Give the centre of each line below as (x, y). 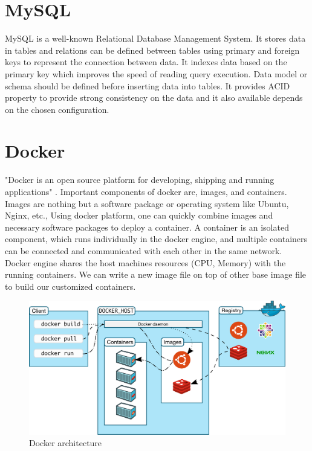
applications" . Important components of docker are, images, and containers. (146, 191)
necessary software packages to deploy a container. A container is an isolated (147, 227)
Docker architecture (66, 443)
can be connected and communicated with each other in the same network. (144, 250)
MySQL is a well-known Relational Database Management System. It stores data (155, 38)
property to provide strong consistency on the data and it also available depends (154, 98)
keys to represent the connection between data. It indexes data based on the (146, 62)
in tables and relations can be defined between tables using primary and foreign (152, 50)
